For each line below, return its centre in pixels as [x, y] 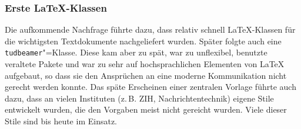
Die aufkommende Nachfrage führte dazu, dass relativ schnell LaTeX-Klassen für [150, 29]
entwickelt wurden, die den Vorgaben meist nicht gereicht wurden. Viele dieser [146, 109]
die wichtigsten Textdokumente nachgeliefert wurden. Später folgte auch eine [143, 41]
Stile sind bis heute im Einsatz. [61, 121]
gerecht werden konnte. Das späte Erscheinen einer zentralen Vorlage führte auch [150, 87]
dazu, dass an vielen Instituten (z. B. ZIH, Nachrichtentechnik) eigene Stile [139, 98]
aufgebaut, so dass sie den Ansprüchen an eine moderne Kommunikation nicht [146, 75]
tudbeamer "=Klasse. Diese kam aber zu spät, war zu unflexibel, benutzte [136, 52]
